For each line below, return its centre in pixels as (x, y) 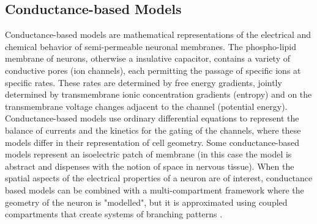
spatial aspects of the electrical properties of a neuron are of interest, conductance (159, 178)
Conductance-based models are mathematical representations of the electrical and (158, 34)
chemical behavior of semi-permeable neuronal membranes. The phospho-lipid (151, 46)
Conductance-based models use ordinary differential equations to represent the (152, 118)
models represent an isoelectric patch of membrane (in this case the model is (148, 154)
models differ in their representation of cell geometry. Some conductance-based (152, 142)
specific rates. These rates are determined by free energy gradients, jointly (144, 82)
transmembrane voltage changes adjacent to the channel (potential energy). (146, 106)
